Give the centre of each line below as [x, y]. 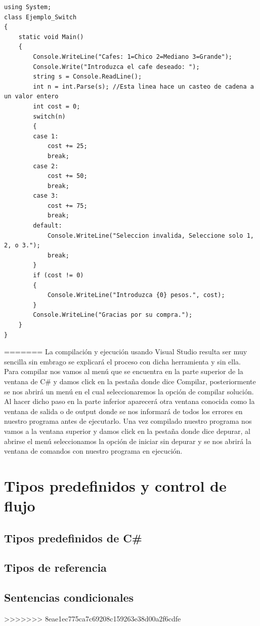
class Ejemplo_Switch [40, 17]
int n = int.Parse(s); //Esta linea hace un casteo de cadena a [143, 86]
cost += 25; [67, 146]
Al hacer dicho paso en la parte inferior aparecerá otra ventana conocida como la [129, 401]
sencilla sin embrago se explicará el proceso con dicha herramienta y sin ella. [122, 361]
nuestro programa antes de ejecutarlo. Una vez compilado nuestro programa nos [128, 421]
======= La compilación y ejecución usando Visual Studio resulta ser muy [126, 352]
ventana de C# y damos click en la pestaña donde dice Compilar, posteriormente [130, 381]
